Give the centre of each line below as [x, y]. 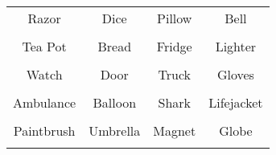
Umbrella [115, 131]
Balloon [115, 102]
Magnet [175, 131]
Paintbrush [44, 131]
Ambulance [45, 102]
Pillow [175, 18]
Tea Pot [44, 46]
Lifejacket [236, 102]
